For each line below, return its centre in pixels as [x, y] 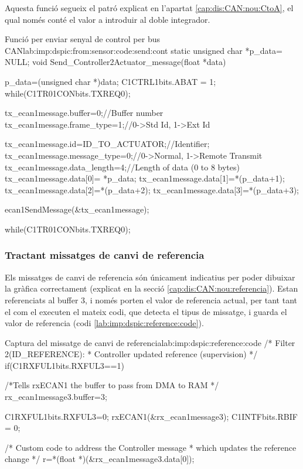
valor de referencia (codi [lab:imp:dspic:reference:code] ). [104, 323]
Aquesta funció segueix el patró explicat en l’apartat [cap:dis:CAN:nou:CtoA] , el [149, 8]
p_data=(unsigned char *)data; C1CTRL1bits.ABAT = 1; [110, 81]
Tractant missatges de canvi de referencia [105, 255]
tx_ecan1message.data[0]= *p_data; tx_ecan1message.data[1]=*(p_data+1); [145, 178]
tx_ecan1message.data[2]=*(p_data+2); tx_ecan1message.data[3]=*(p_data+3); [152, 189]
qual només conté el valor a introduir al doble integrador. [108, 19]
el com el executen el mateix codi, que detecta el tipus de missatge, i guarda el [146, 311]
